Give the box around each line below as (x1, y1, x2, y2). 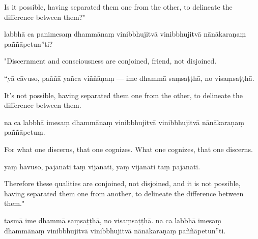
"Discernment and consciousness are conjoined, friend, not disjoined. (4, 55, 217, 66)
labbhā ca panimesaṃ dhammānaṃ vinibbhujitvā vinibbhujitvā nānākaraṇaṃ (4, 28, 246, 39)
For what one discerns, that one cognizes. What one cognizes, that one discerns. (4, 143, 253, 154)
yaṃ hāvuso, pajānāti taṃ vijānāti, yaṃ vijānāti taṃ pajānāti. (4, 161, 200, 171)
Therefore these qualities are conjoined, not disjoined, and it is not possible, (4, 178, 241, 189)
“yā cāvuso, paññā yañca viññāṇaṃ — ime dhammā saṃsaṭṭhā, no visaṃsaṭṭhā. (4, 72, 254, 83)
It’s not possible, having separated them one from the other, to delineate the (4, 89, 243, 100)
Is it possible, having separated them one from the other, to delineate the (4, 2, 233, 12)
